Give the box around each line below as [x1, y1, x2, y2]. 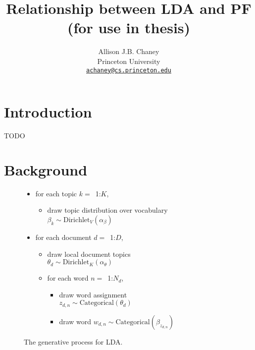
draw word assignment [59, 289, 127, 299]
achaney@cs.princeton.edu [86, 66, 171, 74]
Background [4, 159, 88, 179]
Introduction [4, 102, 92, 122]
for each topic [35, 188, 77, 198]
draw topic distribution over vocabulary [47, 205, 168, 215]
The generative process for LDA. [24, 336, 123, 347]
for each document [35, 232, 92, 242]
